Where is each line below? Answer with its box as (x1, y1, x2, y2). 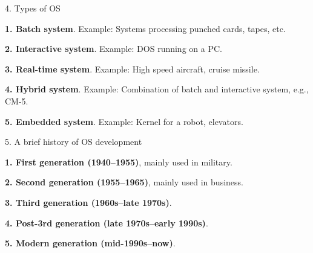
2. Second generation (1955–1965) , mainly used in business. (5, 176, 243, 188)
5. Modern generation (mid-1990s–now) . (5, 237, 176, 249)
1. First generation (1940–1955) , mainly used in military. (5, 155, 232, 168)
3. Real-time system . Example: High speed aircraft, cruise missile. (5, 62, 260, 75)
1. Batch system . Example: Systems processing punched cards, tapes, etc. (5, 22, 286, 34)
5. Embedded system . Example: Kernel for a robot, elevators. (5, 115, 243, 127)
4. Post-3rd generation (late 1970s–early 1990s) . (5, 216, 208, 229)
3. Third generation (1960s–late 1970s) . (5, 196, 172, 208)
